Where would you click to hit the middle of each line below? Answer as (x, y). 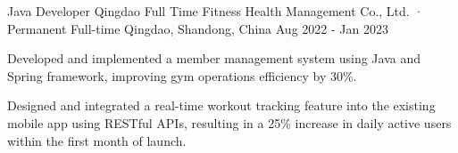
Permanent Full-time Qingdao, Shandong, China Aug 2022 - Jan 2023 (198, 28)
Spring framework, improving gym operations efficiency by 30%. (182, 75)
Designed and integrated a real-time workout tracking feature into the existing (221, 105)
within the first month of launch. (97, 140)
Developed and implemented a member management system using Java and (214, 58)
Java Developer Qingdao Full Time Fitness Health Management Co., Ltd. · (216, 11)
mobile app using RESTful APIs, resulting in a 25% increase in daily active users (229, 122)
